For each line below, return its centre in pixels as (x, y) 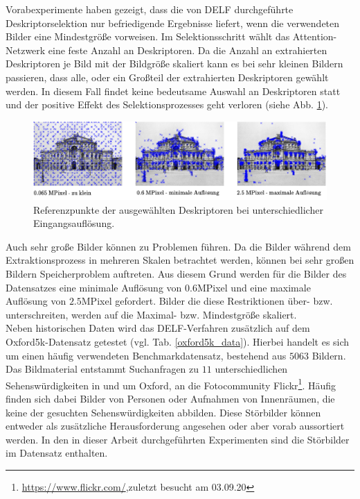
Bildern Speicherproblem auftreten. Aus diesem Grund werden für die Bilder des (176, 273)
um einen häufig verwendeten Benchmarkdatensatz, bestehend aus (146, 355)
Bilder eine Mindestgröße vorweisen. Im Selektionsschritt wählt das (148, 36)
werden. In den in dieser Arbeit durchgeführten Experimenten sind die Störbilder (178, 439)
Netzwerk (26, 50)
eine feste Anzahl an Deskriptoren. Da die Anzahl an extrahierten (188, 50)
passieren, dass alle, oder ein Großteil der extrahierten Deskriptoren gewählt (167, 77)
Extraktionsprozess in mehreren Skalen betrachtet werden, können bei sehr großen (180, 260)
